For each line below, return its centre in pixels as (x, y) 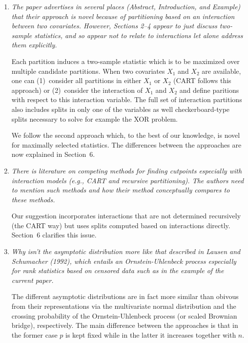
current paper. (32, 280)
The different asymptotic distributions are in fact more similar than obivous (125, 296)
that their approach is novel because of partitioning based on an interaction (123, 16)
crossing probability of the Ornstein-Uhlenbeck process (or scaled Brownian (124, 315)
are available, (221, 71)
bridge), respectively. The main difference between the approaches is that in (125, 325)
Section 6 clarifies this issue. (54, 235)
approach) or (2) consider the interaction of (77, 90)
